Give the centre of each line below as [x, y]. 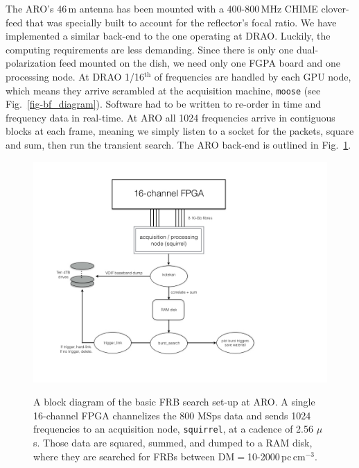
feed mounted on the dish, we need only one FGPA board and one [200, 63]
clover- [335, 8]
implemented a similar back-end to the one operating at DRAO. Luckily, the [168, 36]
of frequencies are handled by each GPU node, [253, 76]
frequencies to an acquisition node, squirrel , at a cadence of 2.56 [173, 429]
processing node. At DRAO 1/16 [75, 76]
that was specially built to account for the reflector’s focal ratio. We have [181, 22]
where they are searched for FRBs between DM [134, 456]
